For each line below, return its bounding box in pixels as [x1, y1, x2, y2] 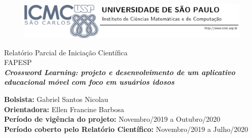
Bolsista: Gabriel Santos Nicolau [4, 94, 109, 105]
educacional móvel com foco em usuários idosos [4, 77, 174, 87]
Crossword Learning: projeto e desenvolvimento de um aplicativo [4, 66, 235, 77]
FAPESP [4, 57, 32, 67]
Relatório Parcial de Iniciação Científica [4, 47, 128, 57]
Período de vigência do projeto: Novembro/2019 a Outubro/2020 [4, 114, 221, 124]
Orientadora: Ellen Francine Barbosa [4, 103, 124, 114]
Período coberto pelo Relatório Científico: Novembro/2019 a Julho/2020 [4, 123, 248, 134]
